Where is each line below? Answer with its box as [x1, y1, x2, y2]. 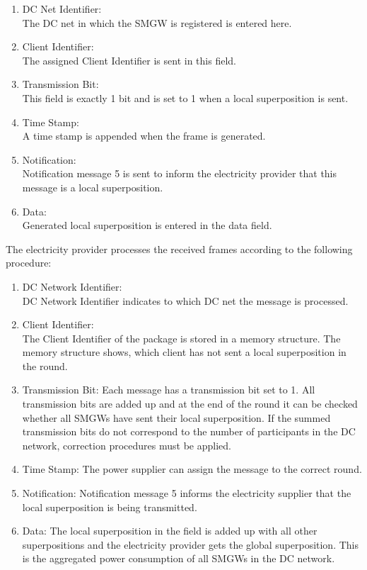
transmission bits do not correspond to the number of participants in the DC [22, 424, 356, 439]
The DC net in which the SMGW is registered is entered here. [22, 15, 292, 30]
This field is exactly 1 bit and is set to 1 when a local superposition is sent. [22, 90, 349, 105]
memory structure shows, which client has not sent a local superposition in [22, 345, 346, 359]
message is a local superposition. [22, 179, 163, 194]
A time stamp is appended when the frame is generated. [22, 128, 266, 143]
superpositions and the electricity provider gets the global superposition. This [22, 537, 359, 552]
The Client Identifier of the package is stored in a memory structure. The [22, 330, 341, 345]
